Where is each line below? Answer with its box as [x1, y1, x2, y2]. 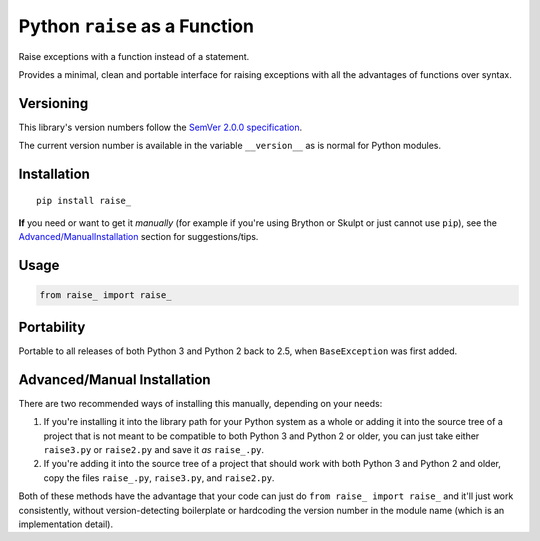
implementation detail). [18, 518, 114, 530]
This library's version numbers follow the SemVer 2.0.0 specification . [18, 121, 303, 133]
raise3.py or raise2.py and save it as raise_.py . [43, 444, 265, 455]
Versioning [18, 95, 89, 112]
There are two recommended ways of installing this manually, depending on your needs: [18, 397, 383, 409]
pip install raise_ [36, 195, 132, 206]
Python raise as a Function [18, 15, 255, 37]
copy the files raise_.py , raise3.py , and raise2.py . [43, 471, 275, 484]
